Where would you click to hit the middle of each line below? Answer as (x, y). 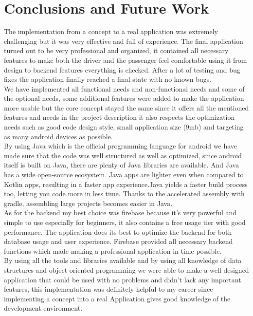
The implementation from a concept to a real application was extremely (111, 31)
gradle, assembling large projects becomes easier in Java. (88, 203)
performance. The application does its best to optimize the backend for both (118, 232)
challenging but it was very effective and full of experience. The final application (124, 41)
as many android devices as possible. (58, 136)
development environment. (43, 308)
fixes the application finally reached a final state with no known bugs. (108, 79)
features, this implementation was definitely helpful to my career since (108, 289)
